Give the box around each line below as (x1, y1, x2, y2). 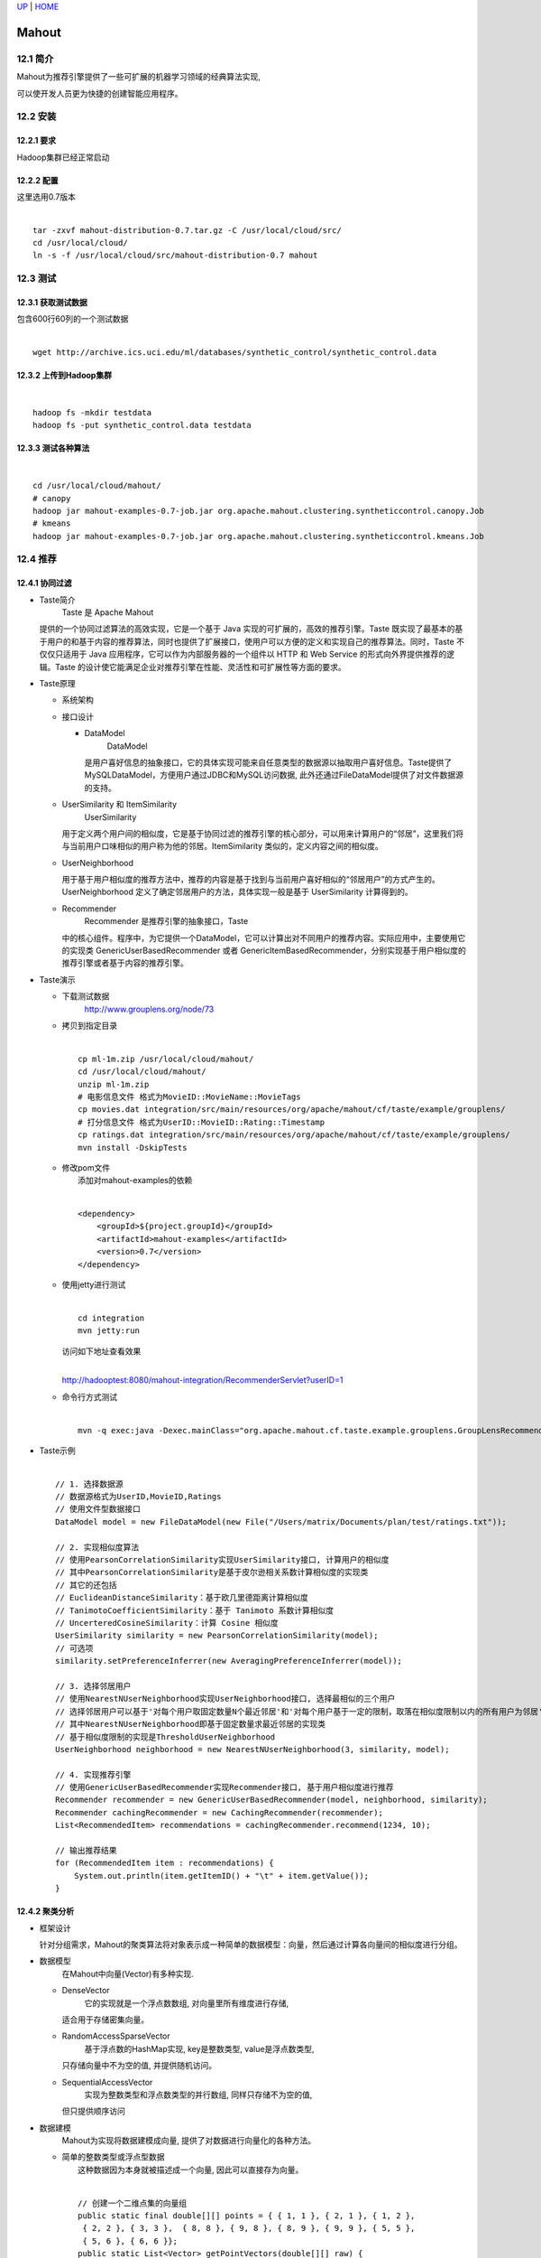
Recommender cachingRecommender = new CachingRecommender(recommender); (55, 1807, 383, 1817)
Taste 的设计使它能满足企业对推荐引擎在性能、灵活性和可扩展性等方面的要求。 (54, 661, 346, 672)
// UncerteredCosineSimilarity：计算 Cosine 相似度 (55, 1618, 279, 1628)
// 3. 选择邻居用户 (55, 1681, 132, 1691)
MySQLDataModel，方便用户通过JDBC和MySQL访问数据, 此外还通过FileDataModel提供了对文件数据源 (84, 770, 464, 780)
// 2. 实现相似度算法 (55, 1542, 140, 1553)
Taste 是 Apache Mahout (61, 607, 154, 618)
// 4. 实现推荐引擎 (55, 1769, 132, 1779)
